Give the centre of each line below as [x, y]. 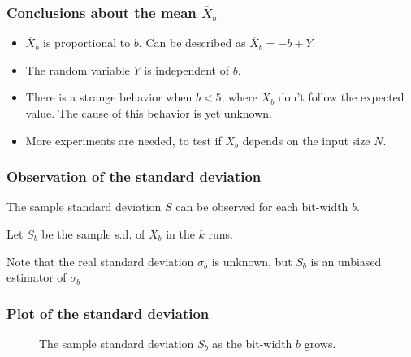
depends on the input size [306, 140]
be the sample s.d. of [93, 234]
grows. [320, 343]
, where [239, 97]
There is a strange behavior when [109, 97]
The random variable [78, 69]
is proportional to [87, 43]
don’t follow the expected [341, 97]
